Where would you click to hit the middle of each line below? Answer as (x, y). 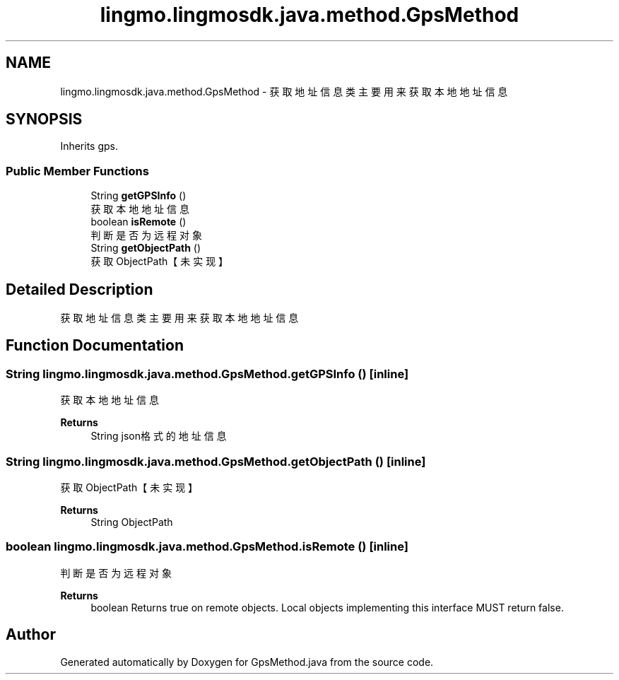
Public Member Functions (77, 171)
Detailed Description (79, 289)
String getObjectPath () (146, 248)
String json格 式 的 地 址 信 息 (159, 436)
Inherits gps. (89, 146)
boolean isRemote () (138, 222)
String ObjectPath (132, 522)
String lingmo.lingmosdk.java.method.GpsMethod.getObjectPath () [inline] (216, 461)
